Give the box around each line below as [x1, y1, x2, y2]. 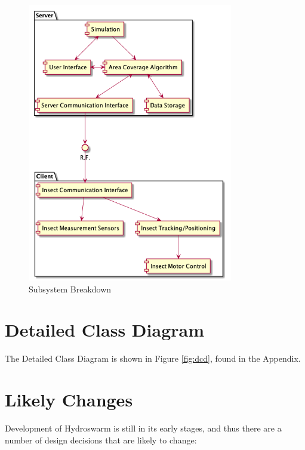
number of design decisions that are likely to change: [5, 433, 197, 446]
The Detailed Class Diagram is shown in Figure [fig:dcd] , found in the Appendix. [5, 352, 301, 365]
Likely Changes [5, 387, 133, 412]
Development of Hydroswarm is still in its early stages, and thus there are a [5, 422, 282, 434]
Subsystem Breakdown [29, 282, 112, 295]
